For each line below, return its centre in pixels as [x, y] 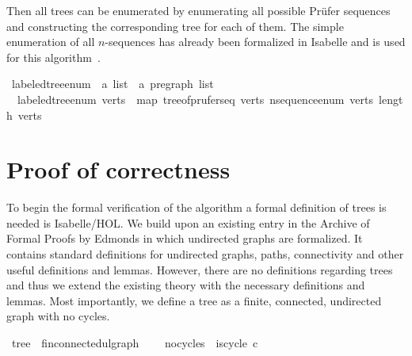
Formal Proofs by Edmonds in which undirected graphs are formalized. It [185, 238]
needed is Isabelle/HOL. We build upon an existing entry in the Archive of [188, 222]
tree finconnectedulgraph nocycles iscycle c [135, 343]
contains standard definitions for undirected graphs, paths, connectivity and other [205, 254]
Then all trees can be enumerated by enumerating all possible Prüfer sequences [198, 10]
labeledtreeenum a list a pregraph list [113, 84]
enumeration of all [51, 42]
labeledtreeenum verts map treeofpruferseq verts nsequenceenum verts [195, 99]
